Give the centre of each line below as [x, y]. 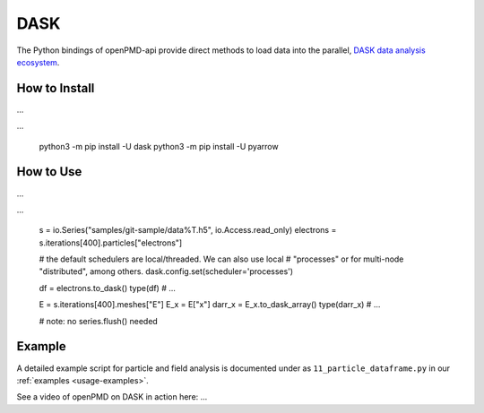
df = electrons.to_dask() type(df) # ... [108, 288]
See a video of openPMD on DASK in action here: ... [112, 397]
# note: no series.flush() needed [99, 321]
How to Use [49, 172]
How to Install [56, 88]
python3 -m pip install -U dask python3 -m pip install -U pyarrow [159, 146]
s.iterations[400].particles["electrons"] [111, 243]
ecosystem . [38, 62]
